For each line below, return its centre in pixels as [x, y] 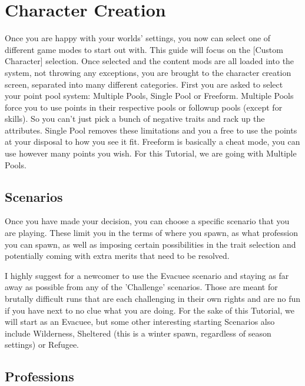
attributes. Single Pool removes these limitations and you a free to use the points [151, 130]
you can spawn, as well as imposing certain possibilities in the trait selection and [150, 244]
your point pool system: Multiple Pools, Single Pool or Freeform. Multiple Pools [149, 96]
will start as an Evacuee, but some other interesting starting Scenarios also [140, 322]
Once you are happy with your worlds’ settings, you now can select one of [138, 38]
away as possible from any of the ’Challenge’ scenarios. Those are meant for [141, 287]
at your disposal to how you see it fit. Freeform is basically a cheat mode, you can [152, 142]
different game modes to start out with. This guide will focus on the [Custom [144, 49]
